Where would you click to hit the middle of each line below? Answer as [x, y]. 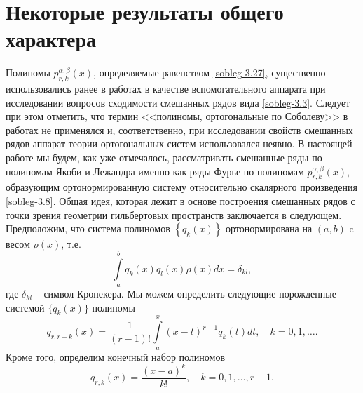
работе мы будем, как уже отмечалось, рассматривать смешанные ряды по [164, 158]
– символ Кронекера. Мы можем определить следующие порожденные [186, 294]
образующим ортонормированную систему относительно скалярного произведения [182, 187]
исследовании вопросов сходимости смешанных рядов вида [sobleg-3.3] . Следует [178, 102]
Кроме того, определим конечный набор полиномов [116, 356]
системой [25, 307]
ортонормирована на [269, 228]
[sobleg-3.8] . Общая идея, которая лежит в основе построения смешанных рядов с [180, 201]
